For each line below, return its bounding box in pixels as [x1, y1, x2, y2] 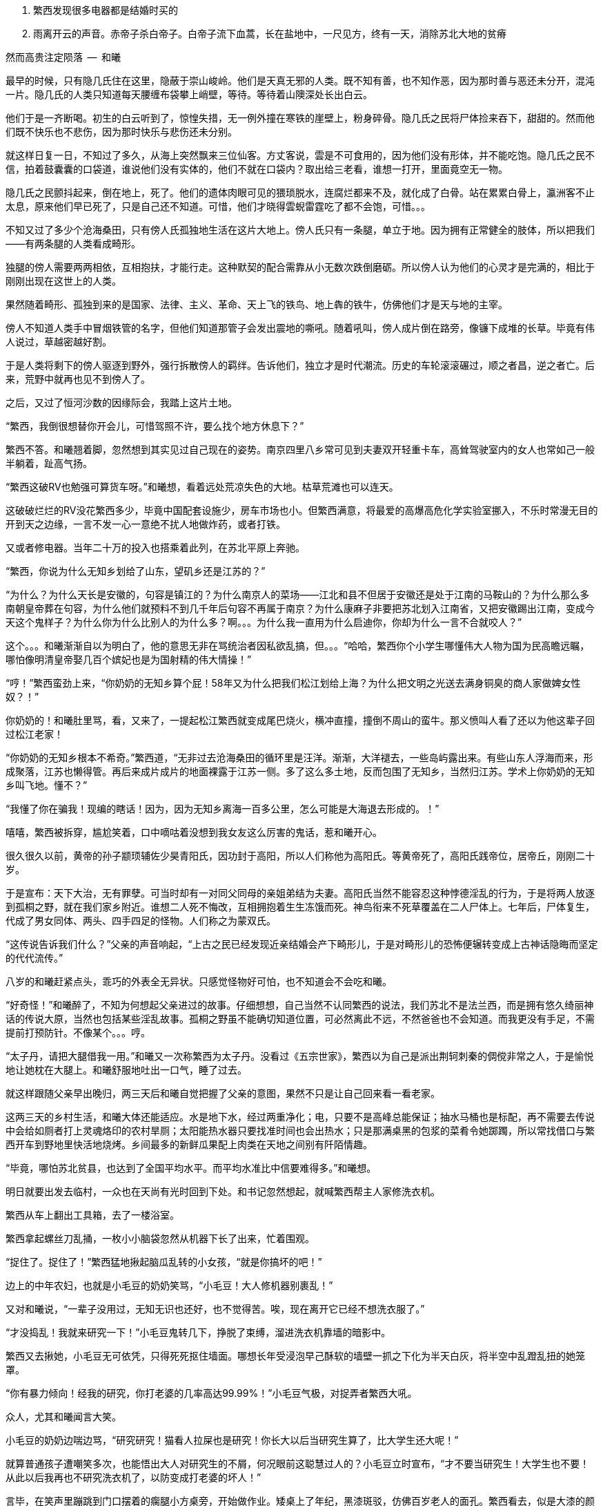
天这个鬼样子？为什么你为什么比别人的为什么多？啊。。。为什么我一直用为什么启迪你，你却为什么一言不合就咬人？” [6, 616, 522, 628]
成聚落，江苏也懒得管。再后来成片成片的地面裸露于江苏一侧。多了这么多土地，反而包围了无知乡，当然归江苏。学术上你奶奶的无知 [6, 765, 595, 777]
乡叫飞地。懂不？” [6, 779, 88, 791]
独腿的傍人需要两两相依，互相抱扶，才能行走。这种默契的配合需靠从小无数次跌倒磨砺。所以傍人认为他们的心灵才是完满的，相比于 [6, 261, 595, 273]
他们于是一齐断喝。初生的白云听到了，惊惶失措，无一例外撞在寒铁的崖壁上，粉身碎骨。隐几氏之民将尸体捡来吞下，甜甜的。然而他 [6, 112, 595, 124]
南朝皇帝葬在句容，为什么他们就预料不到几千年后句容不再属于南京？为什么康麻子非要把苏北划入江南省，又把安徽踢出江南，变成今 [6, 602, 595, 614]
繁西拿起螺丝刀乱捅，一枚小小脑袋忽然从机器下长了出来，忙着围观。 [6, 1232, 315, 1244]
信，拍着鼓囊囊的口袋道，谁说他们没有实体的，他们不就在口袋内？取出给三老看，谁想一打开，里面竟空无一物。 [6, 163, 508, 175]
